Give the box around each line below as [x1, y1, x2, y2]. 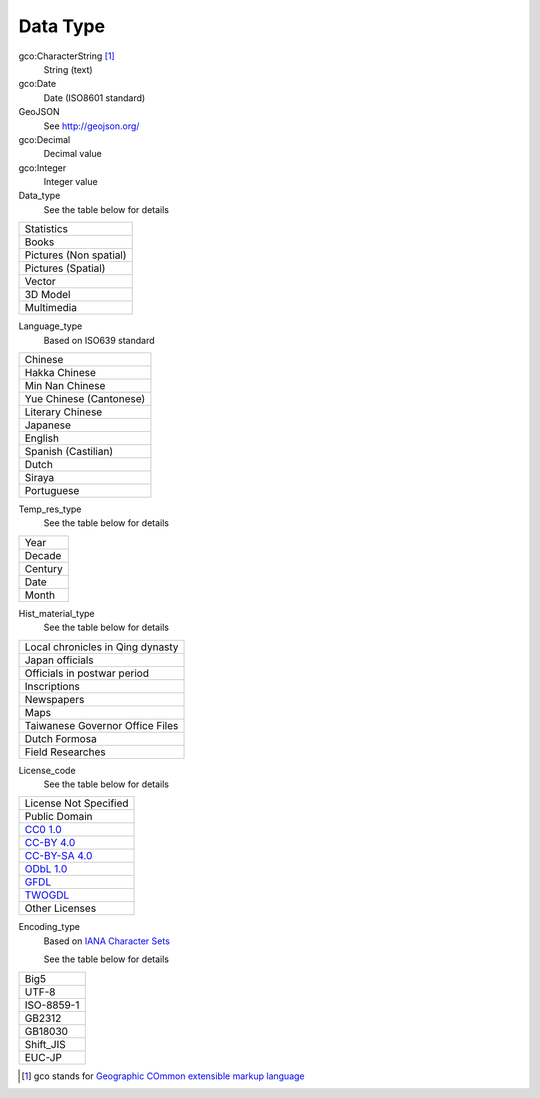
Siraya [24, 471, 55, 485]
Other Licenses [24, 901, 97, 915]
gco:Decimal [18, 133, 71, 145]
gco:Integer [18, 161, 67, 174]
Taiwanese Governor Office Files [24, 718, 179, 732]
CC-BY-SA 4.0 [24, 849, 93, 863]
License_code [18, 764, 76, 776]
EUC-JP [24, 1050, 62, 1064]
